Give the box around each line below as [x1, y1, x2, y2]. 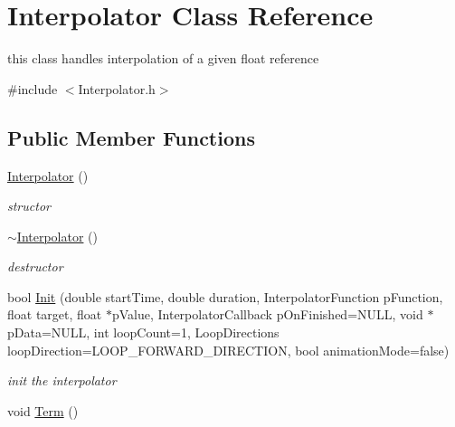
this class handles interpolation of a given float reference [7, 49, 319, 68]
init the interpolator [7, 371, 117, 390]
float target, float [7, 305, 102, 324]
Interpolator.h [78, 79, 156, 98]
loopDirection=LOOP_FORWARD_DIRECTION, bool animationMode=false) [7, 340, 450, 359]
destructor [7, 257, 63, 276]
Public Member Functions [7, 123, 255, 151]
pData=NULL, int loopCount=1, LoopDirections [7, 323, 280, 342]
